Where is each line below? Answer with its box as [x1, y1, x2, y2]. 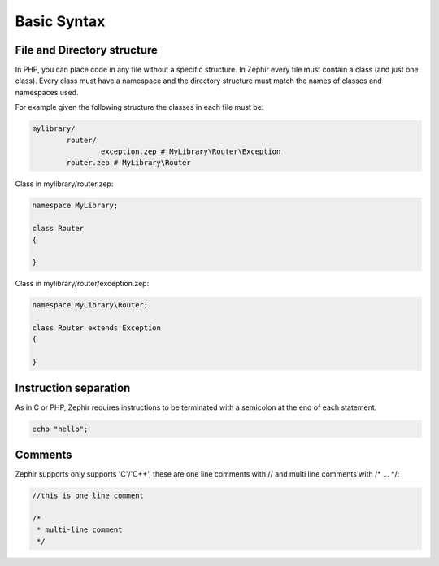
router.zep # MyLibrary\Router [66, 159, 191, 168]
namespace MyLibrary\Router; [32, 301, 149, 310]
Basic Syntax [15, 12, 106, 30]
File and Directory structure [15, 43, 159, 57]
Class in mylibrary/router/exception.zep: [15, 279, 150, 289]
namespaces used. [15, 87, 79, 97]
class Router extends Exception [32, 324, 162, 333]
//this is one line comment [32, 491, 144, 500]
